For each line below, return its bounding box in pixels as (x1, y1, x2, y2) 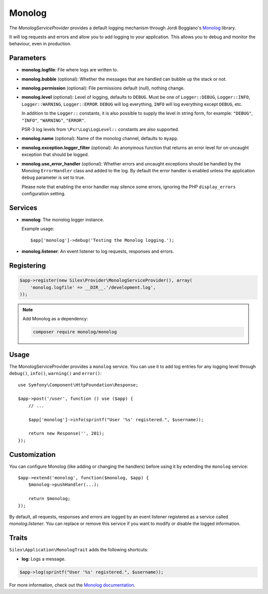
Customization (9, 450, 56, 459)
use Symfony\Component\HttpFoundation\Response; (18, 382, 138, 387)
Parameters (9, 54, 46, 62)
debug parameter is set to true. (21, 174, 85, 181)
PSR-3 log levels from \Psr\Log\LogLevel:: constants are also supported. (21, 126, 180, 132)
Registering (9, 261, 46, 270)
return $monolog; (28, 496, 70, 502)
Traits (9, 534, 28, 542)
